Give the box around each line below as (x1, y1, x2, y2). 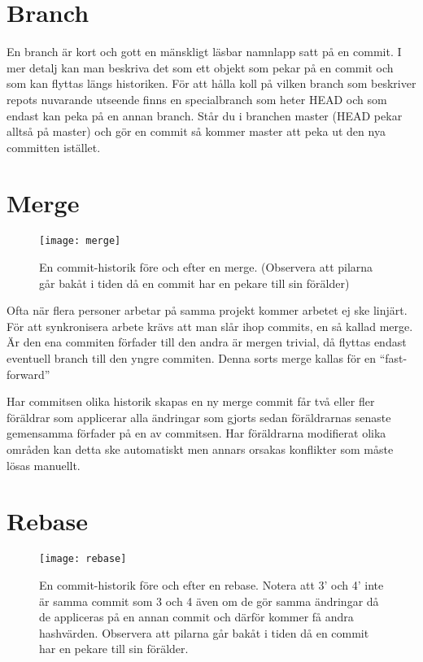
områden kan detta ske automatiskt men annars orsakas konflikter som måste (7, 441, 394, 457)
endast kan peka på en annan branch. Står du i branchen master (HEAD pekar (7, 107, 403, 124)
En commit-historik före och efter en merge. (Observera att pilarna (39, 259, 373, 276)
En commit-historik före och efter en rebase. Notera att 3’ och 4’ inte (39, 576, 384, 593)
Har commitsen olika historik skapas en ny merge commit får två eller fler (7, 393, 375, 410)
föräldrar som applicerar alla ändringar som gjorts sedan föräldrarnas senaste (7, 408, 391, 425)
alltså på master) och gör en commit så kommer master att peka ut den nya (7, 123, 386, 140)
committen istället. (7, 138, 101, 155)
